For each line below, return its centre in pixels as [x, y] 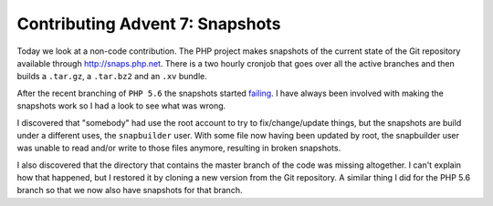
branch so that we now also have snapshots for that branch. [130, 191]
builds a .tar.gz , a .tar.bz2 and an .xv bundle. [112, 77]
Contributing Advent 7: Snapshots [149, 24]
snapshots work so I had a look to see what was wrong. [121, 106]
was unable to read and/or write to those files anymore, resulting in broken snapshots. [179, 148]
